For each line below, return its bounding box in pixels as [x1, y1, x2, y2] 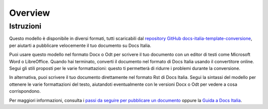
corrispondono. [9, 88, 41, 94]
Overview [9, 7, 50, 18]
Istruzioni [9, 22, 42, 31]
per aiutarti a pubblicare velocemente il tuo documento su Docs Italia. [9, 42, 151, 48]
